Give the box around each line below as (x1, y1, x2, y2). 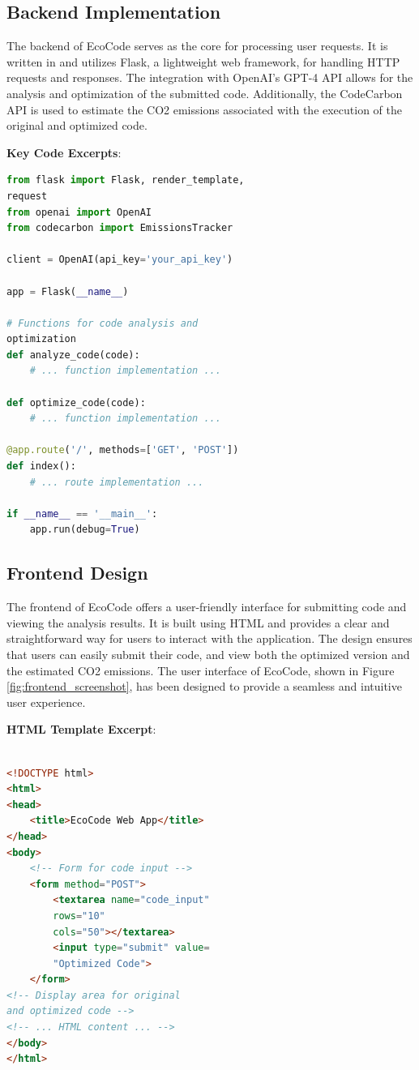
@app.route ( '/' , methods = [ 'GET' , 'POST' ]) (6, 444, 239, 456)
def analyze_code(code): (6, 349, 140, 361)
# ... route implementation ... (29, 476, 204, 488)
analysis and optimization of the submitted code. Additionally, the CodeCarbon (6, 84, 403, 101)
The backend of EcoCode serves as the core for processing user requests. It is (6, 37, 388, 54)
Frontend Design (6, 560, 148, 585)
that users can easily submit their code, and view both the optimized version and (6, 646, 410, 662)
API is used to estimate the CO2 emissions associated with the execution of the (6, 101, 403, 118)
